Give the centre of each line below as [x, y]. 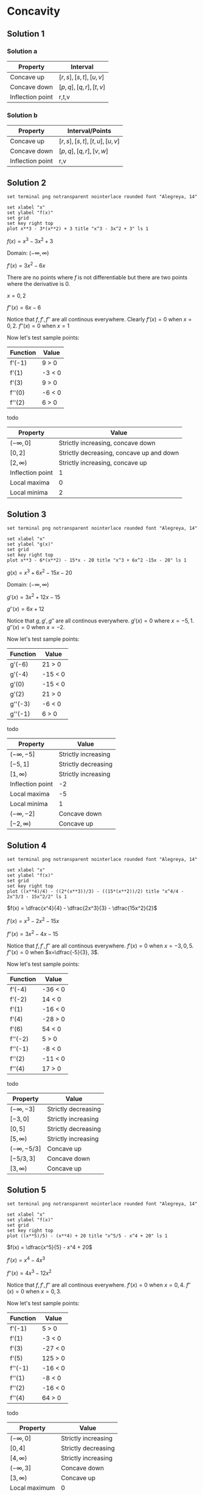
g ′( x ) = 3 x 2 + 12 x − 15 [34, 597]
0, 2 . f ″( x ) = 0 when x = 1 [38, 326]
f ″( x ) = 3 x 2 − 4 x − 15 [33, 933]
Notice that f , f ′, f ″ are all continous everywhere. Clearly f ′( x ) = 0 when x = [99, 319]
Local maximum [33, 1488]
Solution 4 [27, 845]
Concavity [33, 11]
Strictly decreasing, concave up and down [119, 453]
